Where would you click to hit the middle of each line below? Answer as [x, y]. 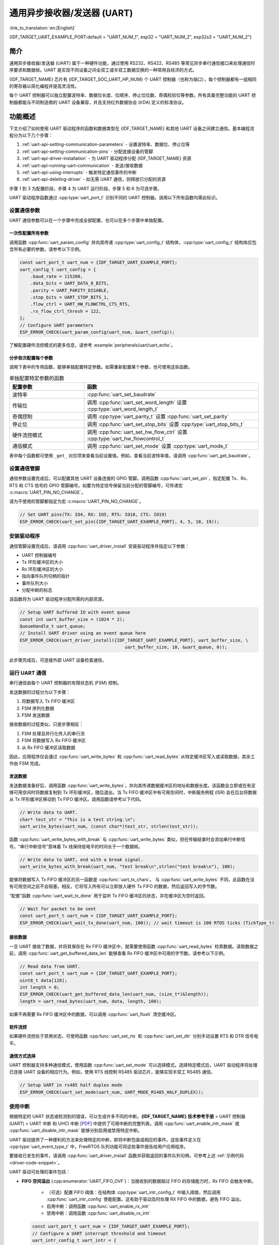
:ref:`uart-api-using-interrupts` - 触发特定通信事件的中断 [79, 172]
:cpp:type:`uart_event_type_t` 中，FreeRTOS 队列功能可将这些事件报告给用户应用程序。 [99, 1147]
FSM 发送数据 [36, 715]
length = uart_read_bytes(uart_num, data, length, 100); [91, 1001]
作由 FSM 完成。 [26, 763]
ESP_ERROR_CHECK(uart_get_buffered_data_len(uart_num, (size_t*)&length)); [114, 994]
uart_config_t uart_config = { [58, 269]
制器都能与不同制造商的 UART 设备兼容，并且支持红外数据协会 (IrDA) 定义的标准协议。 [98, 102]
